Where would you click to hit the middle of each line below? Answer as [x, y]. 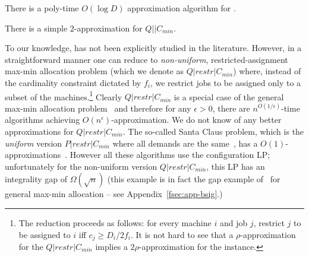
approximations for [39, 131]
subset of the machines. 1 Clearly [64, 96]
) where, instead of [267, 71]
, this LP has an [236, 166]
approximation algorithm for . [182, 8]
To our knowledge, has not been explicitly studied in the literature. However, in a [153, 48]
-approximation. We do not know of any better [196, 120]
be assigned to [45, 234]
